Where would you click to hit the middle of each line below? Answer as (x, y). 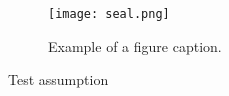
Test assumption (58, 79)
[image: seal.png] (109, 14)
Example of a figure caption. (135, 45)
